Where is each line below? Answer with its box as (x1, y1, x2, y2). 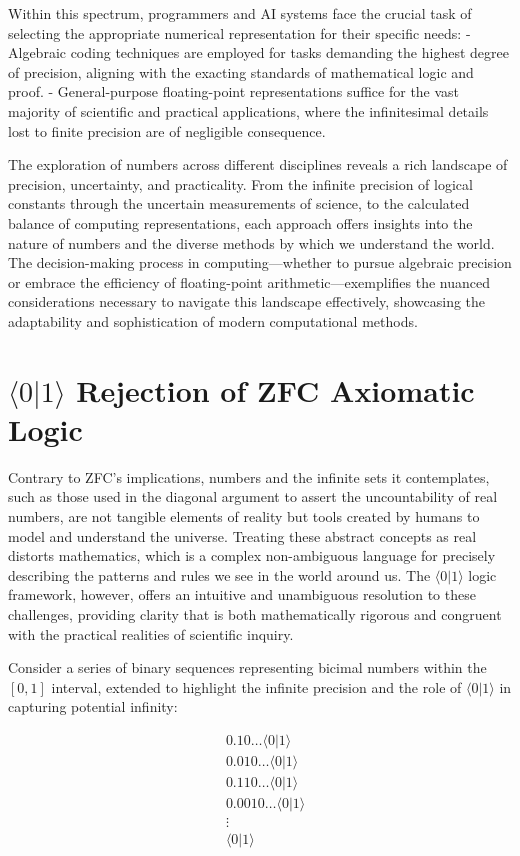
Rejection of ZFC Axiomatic (76, 369, 475, 410)
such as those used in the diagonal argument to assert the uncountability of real (8, 486, 498, 507)
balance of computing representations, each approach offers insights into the (8, 212, 473, 233)
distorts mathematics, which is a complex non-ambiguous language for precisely (8, 545, 496, 566)
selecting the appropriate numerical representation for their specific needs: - (8, 22, 471, 43)
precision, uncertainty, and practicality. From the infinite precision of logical (8, 173, 473, 194)
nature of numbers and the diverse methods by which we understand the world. (8, 232, 495, 253)
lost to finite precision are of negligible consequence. (8, 120, 326, 141)
